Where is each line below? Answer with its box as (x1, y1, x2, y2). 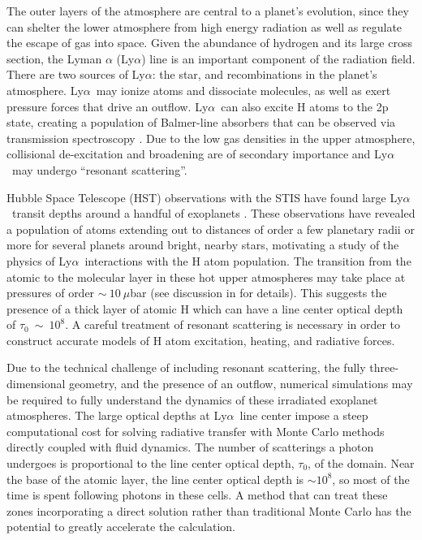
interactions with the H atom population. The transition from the (84, 252, 411, 269)
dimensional (6, 375, 66, 392)
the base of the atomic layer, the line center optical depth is (6, 470, 304, 487)
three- (369, 359, 399, 376)
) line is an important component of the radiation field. (141, 50, 416, 67)
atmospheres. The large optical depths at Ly (6, 407, 227, 424)
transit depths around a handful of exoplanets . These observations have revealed (11, 205, 416, 222)
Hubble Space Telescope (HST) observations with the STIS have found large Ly (6, 188, 403, 205)
